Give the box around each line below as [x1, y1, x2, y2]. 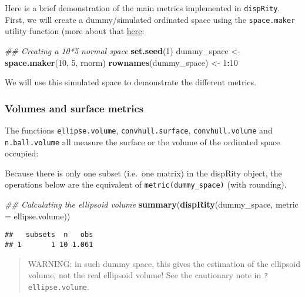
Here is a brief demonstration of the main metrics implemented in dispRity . [5, 2, 280, 14]
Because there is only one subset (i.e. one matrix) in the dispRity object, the [5, 166, 282, 179]
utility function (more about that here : [5, 25, 145, 37]
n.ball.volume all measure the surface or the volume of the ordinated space [5, 135, 280, 148]
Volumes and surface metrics [5, 101, 144, 115]
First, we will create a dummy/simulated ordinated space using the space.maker [5, 13, 296, 25]
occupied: [5, 147, 39, 159]
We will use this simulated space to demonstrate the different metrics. [5, 76, 256, 88]
